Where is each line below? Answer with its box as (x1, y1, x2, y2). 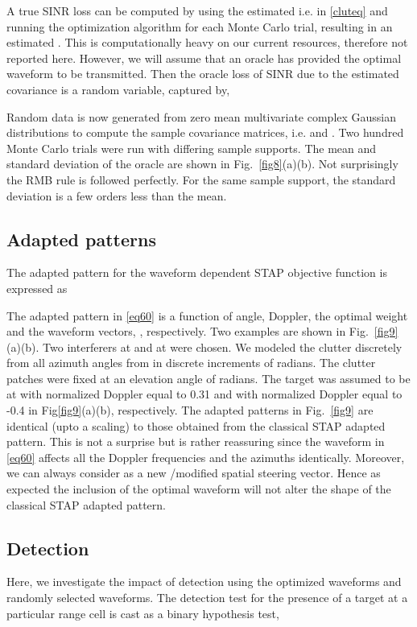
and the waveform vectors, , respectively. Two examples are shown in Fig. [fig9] (6, 323, 398, 340)
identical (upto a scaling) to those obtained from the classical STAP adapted (6, 417, 386, 434)
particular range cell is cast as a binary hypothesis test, (6, 604, 279, 621)
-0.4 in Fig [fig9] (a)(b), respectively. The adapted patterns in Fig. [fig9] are (6, 402, 374, 419)
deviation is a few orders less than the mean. (6, 187, 227, 204)
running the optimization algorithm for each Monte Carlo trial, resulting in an (6, 18, 393, 35)
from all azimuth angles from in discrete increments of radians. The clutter (6, 354, 376, 371)
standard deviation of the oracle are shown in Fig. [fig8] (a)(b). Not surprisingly (6, 155, 398, 172)
